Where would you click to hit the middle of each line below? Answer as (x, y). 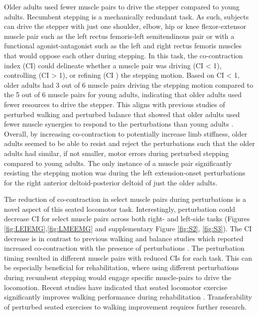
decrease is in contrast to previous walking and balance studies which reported (124, 238)
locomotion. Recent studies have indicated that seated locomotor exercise (116, 287)
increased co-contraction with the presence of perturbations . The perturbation (124, 248)
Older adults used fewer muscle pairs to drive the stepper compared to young (122, 6)
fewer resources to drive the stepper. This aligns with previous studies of (115, 104)
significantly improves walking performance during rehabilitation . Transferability (128, 297)
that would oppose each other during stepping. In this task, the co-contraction (124, 55)
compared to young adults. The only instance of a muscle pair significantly (118, 163)
